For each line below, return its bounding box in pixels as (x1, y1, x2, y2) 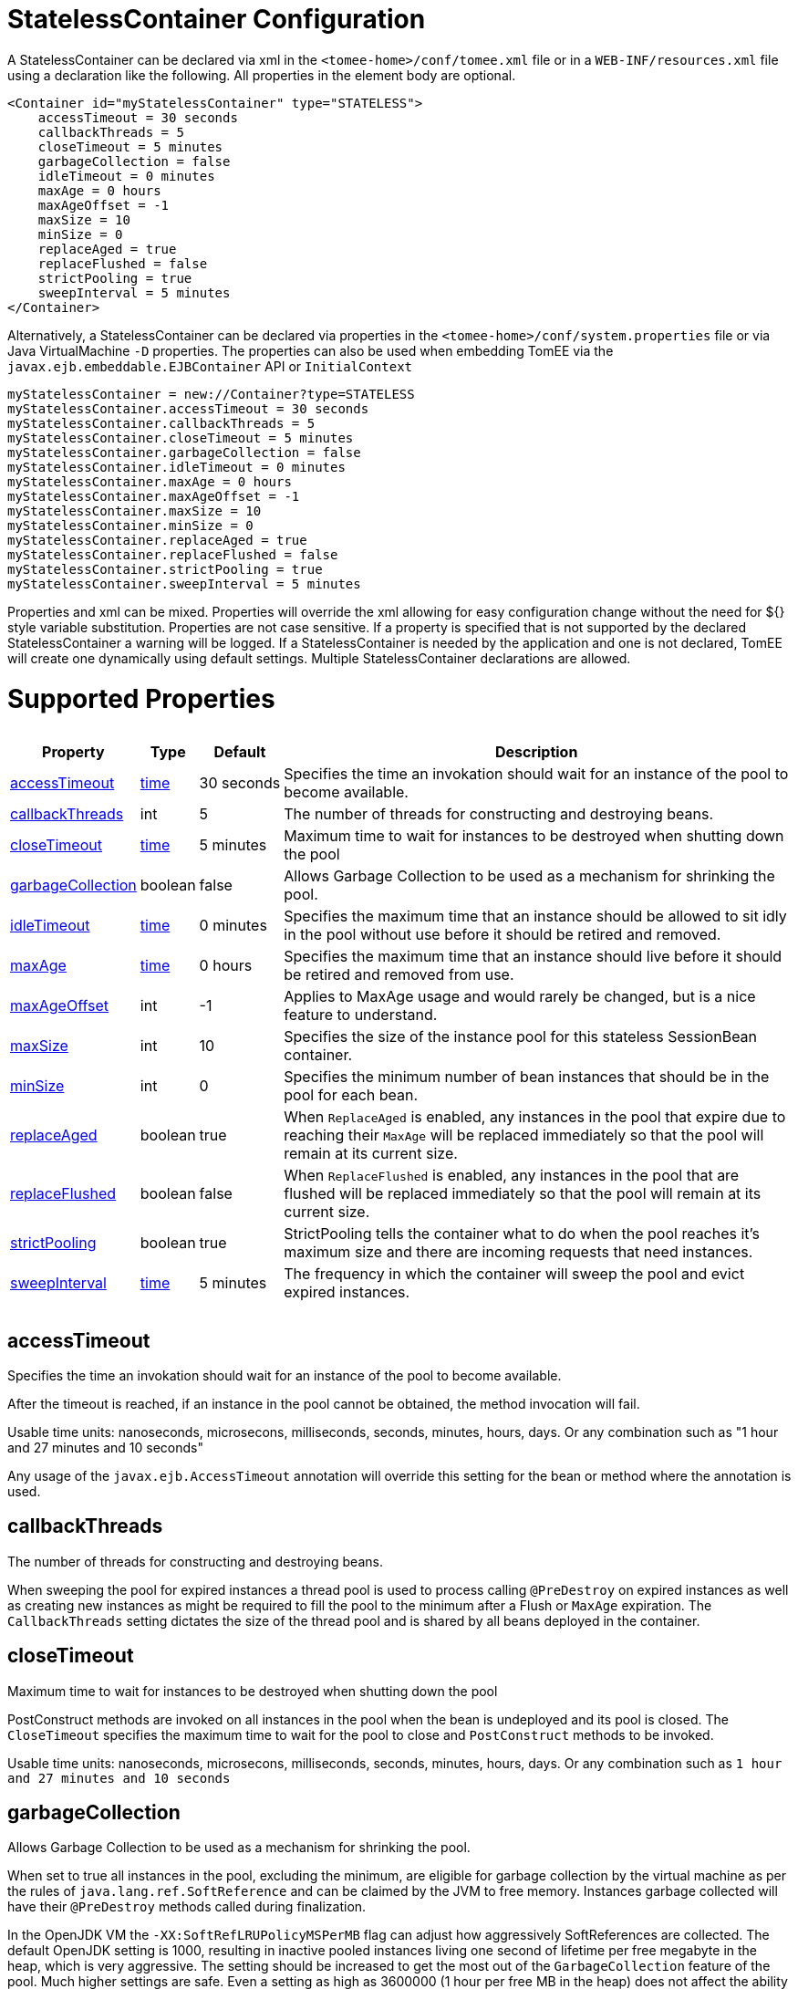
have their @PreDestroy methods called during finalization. (7, 1899, 367, 1915)
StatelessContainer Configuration (7, 4, 426, 35)
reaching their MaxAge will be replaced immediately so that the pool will (284, 1125, 764, 1144)
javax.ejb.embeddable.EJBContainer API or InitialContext (7, 358, 413, 374)
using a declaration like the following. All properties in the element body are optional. (7, 67, 516, 83)
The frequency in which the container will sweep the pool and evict (284, 1264, 745, 1283)
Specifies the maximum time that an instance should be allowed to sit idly (284, 906, 787, 925)
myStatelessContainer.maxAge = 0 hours (7, 474, 292, 489)
